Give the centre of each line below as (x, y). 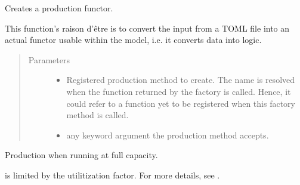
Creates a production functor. (59, 8)
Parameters (49, 59)
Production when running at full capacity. (81, 155)
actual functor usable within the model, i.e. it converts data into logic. (133, 40)
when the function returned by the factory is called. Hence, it (179, 91)
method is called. (98, 115)
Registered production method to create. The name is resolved (181, 80)
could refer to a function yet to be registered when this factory (181, 103)
